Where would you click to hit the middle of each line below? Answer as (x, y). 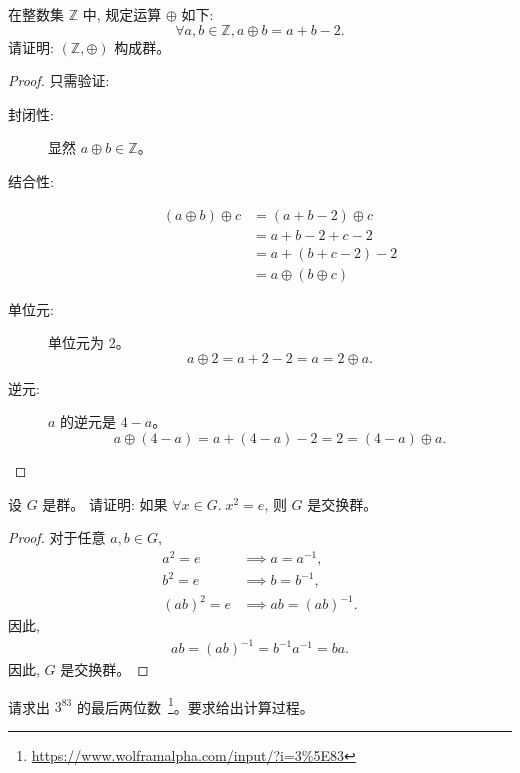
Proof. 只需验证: (59, 80)
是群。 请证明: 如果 (105, 503)
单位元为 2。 (89, 342)
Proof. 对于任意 (57, 537)
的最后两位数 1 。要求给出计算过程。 (195, 705)
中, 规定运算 (122, 14)
